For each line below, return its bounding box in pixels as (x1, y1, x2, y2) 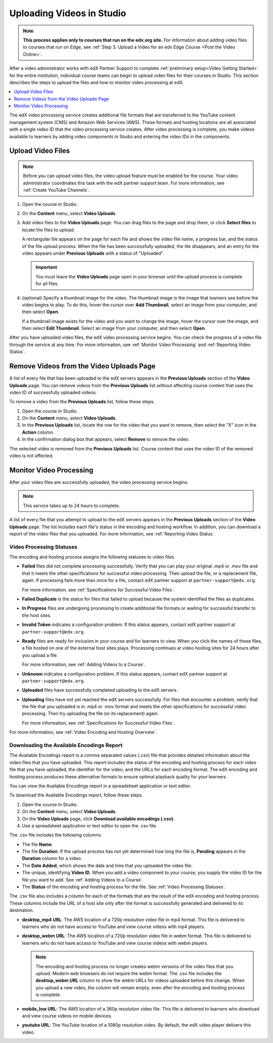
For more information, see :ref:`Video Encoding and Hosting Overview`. (9, 729, 158, 735)
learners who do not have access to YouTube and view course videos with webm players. (22, 940, 208, 946)
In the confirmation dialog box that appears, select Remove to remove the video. (22, 436, 190, 442)
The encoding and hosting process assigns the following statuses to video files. (9, 554, 175, 560)
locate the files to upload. (22, 227, 75, 233)
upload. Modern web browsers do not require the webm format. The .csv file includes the (35, 970, 222, 976)
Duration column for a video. (22, 855, 82, 861)
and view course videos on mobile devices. (22, 1013, 112, 1019)
